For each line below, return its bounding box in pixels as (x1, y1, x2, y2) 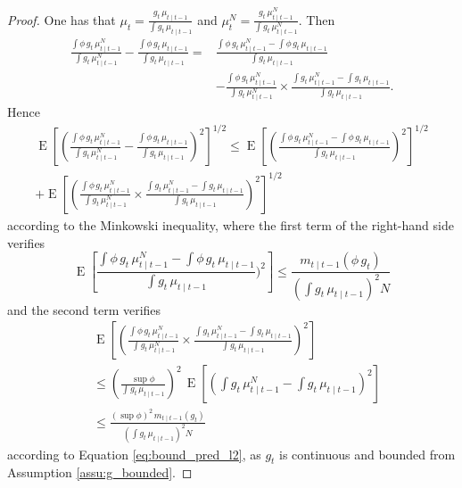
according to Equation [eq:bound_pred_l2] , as (7, 444, 261, 463)
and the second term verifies (7, 300, 161, 318)
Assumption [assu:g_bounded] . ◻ (7, 463, 193, 482)
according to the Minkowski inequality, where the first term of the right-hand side (7, 215, 454, 234)
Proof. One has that (7, 10, 116, 29)
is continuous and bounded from (279, 444, 456, 463)
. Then (298, 10, 335, 29)
